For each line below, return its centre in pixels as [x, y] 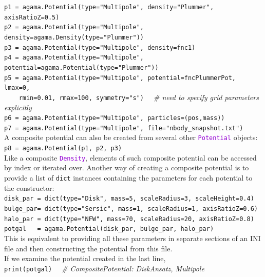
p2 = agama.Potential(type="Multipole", [74, 27]
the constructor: [29, 187]
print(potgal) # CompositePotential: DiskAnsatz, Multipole [104, 268]
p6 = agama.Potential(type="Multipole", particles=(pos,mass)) [115, 118]
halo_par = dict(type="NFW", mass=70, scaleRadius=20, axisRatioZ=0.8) [129, 219]
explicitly [18, 107]
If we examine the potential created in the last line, [85, 258]
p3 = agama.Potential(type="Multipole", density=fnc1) [100, 47]
